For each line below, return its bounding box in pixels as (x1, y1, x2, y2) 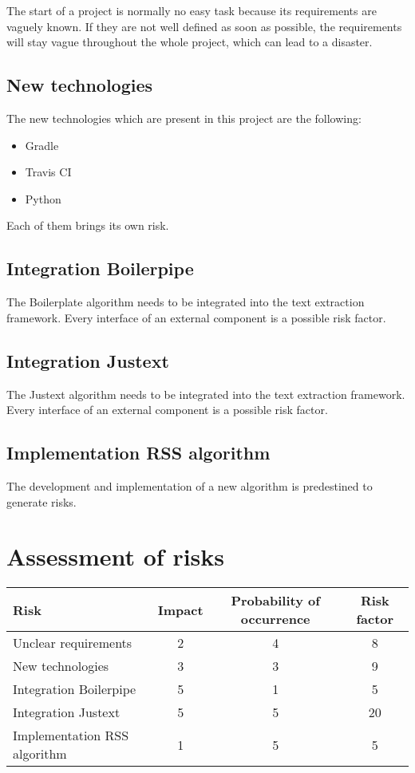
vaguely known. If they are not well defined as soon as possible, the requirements (6, 18, 402, 34)
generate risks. (6, 493, 77, 510)
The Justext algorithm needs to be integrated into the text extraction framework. (6, 385, 405, 402)
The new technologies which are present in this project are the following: (6, 109, 362, 126)
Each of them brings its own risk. (6, 217, 169, 234)
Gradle (25, 136, 59, 153)
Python (25, 190, 61, 207)
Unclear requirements (13, 633, 132, 653)
